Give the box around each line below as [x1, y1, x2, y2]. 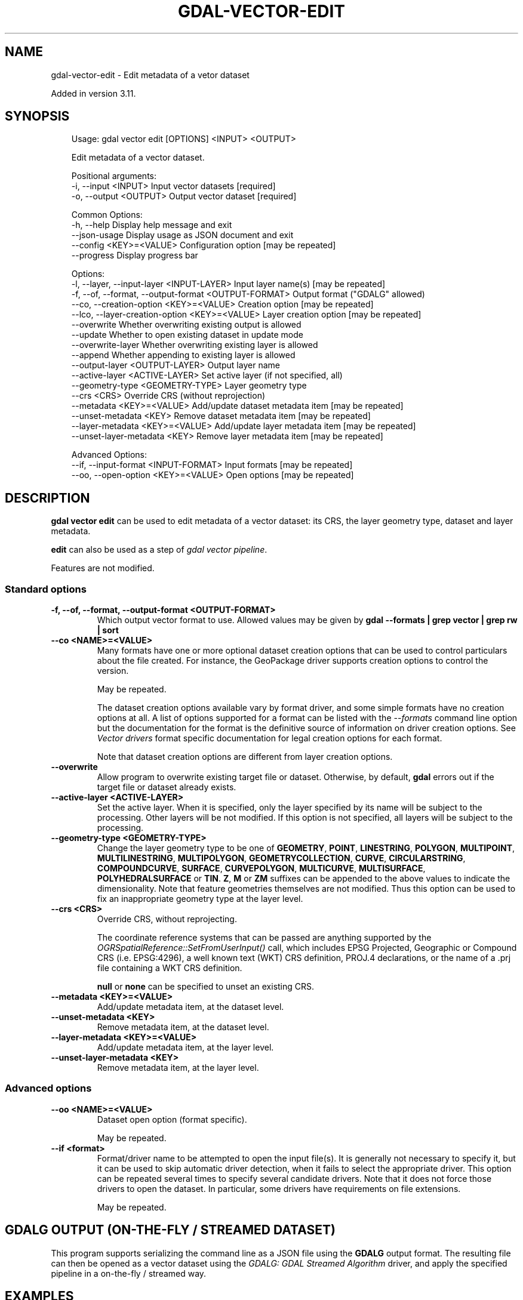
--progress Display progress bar [71, 250, 198, 261]
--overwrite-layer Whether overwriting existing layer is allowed [71, 340, 318, 350]
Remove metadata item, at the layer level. [97, 1062, 259, 1073]
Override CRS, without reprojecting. [97, 914, 237, 925]
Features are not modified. [51, 563, 155, 574]
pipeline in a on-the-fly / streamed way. [51, 1268, 207, 1279]
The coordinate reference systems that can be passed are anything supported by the [97, 932, 432, 943]
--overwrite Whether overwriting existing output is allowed [71, 319, 302, 330]
